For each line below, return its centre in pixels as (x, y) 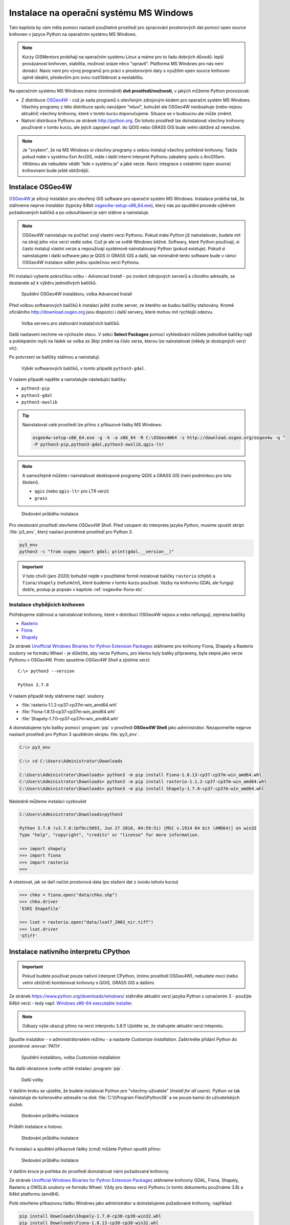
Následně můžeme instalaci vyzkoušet (48, 801)
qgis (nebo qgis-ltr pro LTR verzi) (72, 491)
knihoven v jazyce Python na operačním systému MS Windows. (73, 34)
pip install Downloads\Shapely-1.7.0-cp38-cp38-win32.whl (90, 1216)
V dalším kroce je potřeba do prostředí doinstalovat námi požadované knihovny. (89, 1172)
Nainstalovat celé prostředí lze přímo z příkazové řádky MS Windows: (92, 424)
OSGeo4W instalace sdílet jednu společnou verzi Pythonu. (81, 263)
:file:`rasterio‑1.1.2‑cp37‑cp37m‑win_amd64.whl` (69, 705)
